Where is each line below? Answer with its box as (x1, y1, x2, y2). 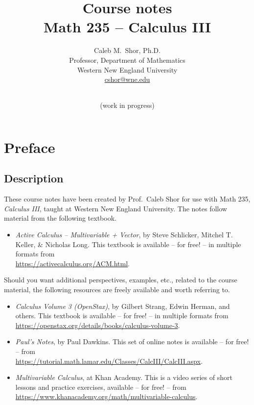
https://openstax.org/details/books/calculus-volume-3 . (15, 320, 180, 330)
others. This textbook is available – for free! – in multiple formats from (15, 310, 229, 321)
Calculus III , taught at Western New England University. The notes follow (4, 203, 227, 213)
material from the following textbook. (4, 213, 116, 223)
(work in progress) (100, 100, 155, 110)
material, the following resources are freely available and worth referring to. (4, 284, 230, 295)
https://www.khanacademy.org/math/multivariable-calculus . (15, 391, 198, 402)
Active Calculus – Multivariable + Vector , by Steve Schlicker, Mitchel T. (15, 229, 233, 240)
